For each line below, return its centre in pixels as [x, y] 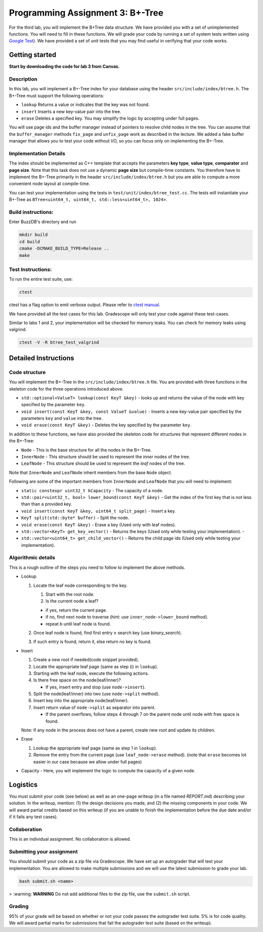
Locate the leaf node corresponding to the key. [80, 585]
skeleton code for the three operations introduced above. [66, 389]
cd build [30, 241]
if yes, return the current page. [76, 610]
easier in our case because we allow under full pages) [88, 762]
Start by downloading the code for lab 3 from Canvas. [64, 66]
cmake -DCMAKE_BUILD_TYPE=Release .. [64, 249]
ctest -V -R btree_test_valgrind [59, 342]
